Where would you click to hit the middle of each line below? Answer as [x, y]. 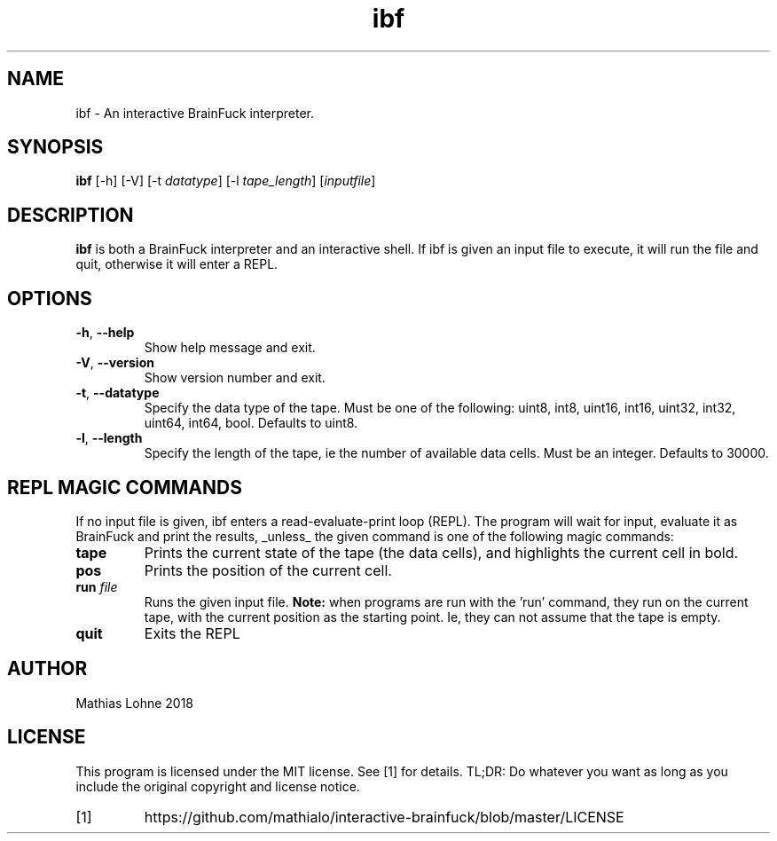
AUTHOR [47, 669]
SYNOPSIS [55, 147]
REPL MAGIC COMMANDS [125, 487]
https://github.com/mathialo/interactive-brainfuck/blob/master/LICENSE [384, 817]
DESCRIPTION [71, 215]
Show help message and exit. [230, 348]
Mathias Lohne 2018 [135, 703]
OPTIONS [50, 298]
